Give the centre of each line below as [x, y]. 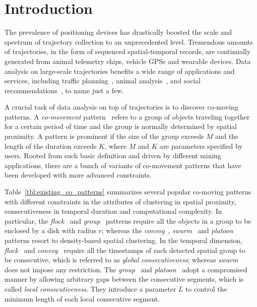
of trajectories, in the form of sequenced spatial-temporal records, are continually [128, 51]
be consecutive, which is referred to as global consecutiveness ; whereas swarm [121, 260]
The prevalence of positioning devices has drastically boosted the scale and [118, 32]
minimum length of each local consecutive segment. [82, 298]
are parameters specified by [201, 146]
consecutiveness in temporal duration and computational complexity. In [113, 211]
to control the [206, 288]
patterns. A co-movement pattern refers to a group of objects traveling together [127, 116]
